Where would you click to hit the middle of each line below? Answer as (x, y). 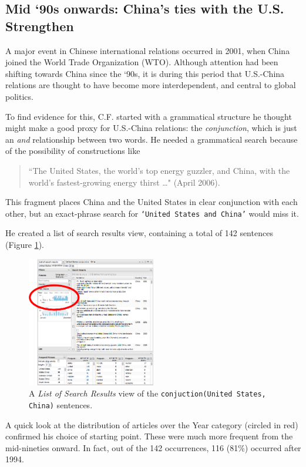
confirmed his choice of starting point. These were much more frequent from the (149, 436)
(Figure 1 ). (25, 244)
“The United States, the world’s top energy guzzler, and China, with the (159, 170)
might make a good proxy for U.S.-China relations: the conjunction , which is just (151, 128)
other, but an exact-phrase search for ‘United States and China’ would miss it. (152, 213)
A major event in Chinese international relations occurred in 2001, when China (148, 50)
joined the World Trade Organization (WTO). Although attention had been (142, 62)
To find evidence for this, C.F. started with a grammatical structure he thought (149, 116)
